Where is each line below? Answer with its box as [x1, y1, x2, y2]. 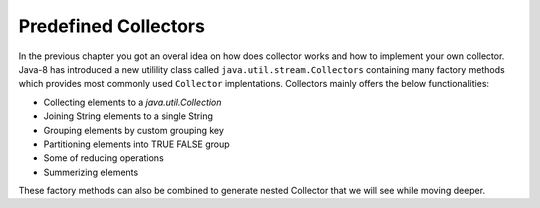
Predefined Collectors [18, 15, 205, 37]
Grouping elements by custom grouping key [43, 124, 225, 136]
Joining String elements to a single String [43, 110, 214, 122]
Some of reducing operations [43, 152, 164, 164]
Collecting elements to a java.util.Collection [43, 96, 222, 108]
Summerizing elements [43, 166, 139, 178]
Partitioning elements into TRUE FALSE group [43, 138, 230, 150]
